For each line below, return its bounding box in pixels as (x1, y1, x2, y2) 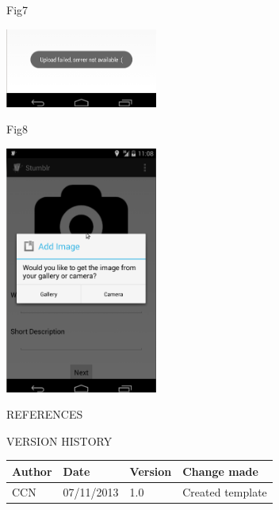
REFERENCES (6, 406, 83, 423)
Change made (182, 462, 258, 479)
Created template (182, 483, 267, 500)
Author (12, 462, 52, 479)
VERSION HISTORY (6, 432, 113, 449)
